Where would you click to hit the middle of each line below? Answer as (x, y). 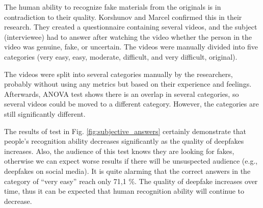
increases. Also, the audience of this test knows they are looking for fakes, (119, 151)
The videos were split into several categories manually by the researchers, (119, 74)
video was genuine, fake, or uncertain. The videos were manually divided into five (131, 47)
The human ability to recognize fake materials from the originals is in (113, 7)
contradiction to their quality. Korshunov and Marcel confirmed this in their (123, 17)
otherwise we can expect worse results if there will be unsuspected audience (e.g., (131, 161)
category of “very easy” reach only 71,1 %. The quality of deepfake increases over (131, 181)
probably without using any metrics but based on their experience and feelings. (128, 84)
